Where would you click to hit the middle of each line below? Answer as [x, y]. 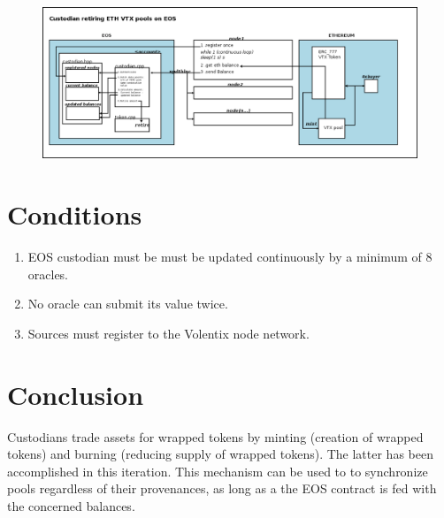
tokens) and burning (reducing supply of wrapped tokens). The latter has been [220, 454]
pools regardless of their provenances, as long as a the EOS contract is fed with [222, 488]
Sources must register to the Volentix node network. [168, 333]
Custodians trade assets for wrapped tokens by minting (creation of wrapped [215, 436]
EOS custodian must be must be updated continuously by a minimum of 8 [230, 257]
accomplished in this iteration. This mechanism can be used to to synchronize [218, 471]
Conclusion [76, 394]
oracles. [48, 274]
